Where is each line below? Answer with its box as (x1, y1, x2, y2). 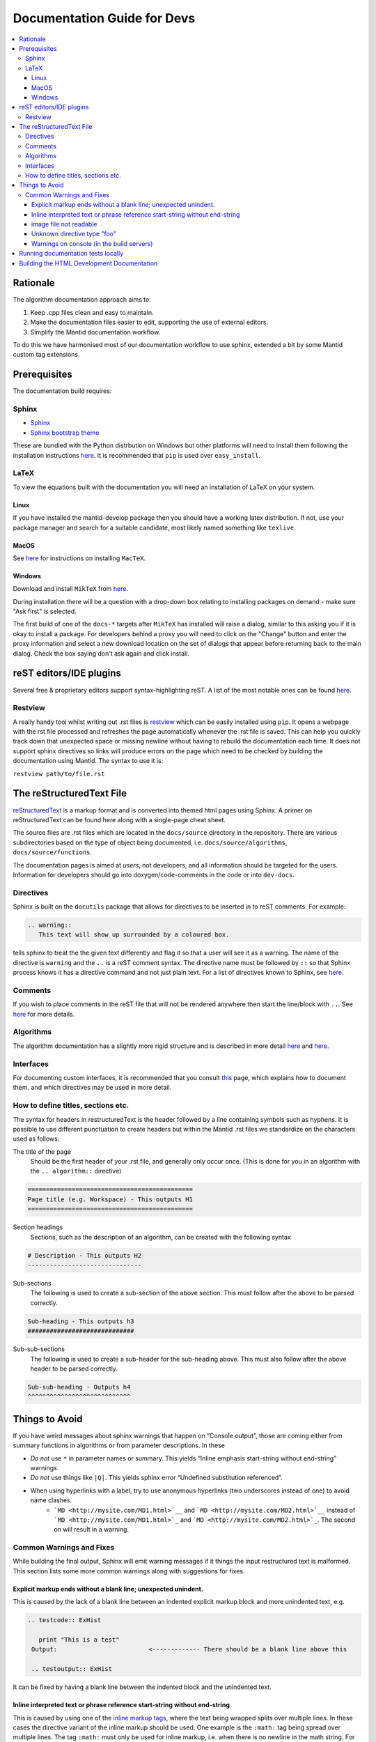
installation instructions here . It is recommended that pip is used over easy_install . (13, 451, 261, 459)
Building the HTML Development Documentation (19, 259, 158, 268)
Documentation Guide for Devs (13, 10, 196, 26)
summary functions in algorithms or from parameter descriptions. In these (13, 1441, 226, 1449)
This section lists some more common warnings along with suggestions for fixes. (13, 1566, 245, 1575)
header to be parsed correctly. (30, 1364, 118, 1373)
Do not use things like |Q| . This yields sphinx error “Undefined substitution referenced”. (30, 1474, 283, 1482)
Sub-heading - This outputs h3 (27, 1317, 135, 1325)
